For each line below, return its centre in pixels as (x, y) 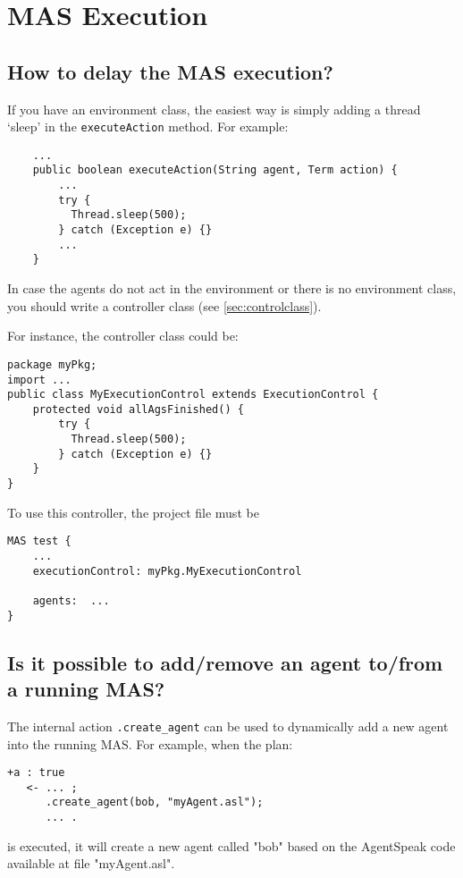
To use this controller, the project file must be (133, 512)
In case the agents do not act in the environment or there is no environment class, (232, 288)
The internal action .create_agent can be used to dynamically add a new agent (228, 726)
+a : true (36, 773)
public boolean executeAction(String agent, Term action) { (215, 170)
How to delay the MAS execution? (170, 71)
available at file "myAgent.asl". (91, 863)
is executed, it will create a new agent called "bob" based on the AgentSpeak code (231, 845)
